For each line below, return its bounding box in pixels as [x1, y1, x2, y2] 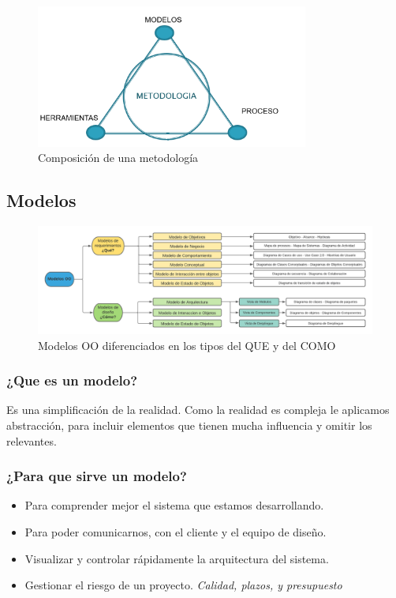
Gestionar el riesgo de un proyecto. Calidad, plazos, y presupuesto [24, 577, 342, 593]
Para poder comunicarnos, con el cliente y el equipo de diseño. [24, 523, 327, 540]
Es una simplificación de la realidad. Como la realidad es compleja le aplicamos [6, 401, 390, 418]
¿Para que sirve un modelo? [6, 466, 187, 486]
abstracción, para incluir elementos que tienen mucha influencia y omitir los [6, 416, 372, 433]
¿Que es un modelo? [6, 370, 138, 390]
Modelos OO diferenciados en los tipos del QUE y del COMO [38, 337, 336, 353]
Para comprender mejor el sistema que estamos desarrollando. [24, 497, 324, 513]
